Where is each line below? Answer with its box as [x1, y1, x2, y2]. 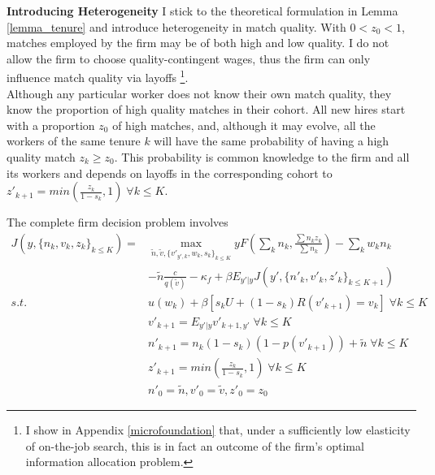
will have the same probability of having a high [154, 132, 389, 149]
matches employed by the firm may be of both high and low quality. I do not [7, 34, 389, 51]
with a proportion [7, 116, 95, 133]
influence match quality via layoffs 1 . [7, 67, 189, 86]
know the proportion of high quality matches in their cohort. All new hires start [7, 101, 406, 118]
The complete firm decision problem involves [7, 214, 228, 231]
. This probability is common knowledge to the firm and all [114, 149, 410, 165]
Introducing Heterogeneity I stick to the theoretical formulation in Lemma [7, 2, 398, 19]
